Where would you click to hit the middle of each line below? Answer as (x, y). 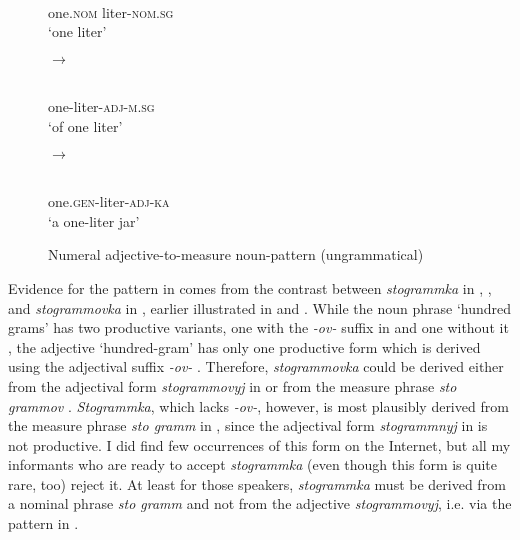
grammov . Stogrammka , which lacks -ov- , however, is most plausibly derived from (258, 405)
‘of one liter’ (85, 125)
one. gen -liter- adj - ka (109, 201)
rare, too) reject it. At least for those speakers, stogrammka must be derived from (257, 483)
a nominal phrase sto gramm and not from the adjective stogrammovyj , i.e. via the (260, 503)
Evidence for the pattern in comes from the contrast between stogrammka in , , (250, 287)
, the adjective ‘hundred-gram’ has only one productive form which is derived (244, 346)
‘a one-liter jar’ (94, 220)
